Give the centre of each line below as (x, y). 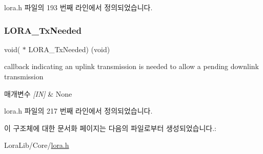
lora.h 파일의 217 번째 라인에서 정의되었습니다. (78, 111)
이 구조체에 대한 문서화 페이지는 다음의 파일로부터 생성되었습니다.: (110, 128)
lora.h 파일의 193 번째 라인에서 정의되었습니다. (78, 7)
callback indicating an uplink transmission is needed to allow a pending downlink (132, 66)
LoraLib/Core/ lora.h (37, 145)
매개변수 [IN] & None (38, 93)
